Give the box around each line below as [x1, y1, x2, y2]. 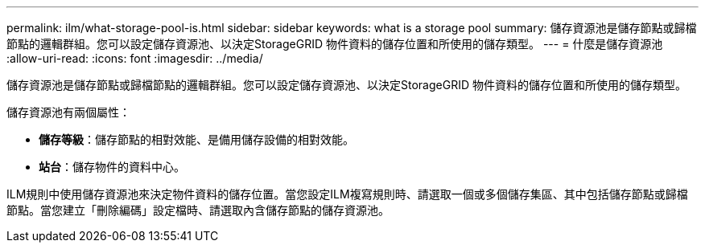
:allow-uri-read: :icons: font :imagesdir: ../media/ [6, 51, 263, 65]
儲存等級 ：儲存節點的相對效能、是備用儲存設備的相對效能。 [39, 133, 354, 146]
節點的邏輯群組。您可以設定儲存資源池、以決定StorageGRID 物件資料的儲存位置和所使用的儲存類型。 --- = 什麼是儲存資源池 [6, 37, 663, 51]
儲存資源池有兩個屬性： [6, 105, 130, 119]
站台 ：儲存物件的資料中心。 [39, 160, 185, 173]
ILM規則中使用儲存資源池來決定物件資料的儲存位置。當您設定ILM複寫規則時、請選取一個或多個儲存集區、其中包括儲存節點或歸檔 [6, 187, 688, 201]
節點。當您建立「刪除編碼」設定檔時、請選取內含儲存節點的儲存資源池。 [6, 203, 390, 217]
